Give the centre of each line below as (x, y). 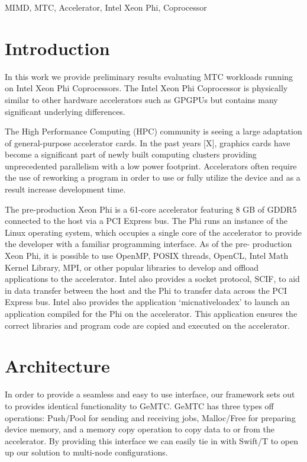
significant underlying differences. (65, 111)
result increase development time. (65, 189)
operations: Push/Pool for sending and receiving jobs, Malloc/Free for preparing (150, 417)
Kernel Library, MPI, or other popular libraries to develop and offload (132, 267)
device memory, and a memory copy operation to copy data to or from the (140, 429)
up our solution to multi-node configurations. (86, 452)
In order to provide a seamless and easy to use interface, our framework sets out (150, 394)
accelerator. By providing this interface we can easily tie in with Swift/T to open (151, 440)
